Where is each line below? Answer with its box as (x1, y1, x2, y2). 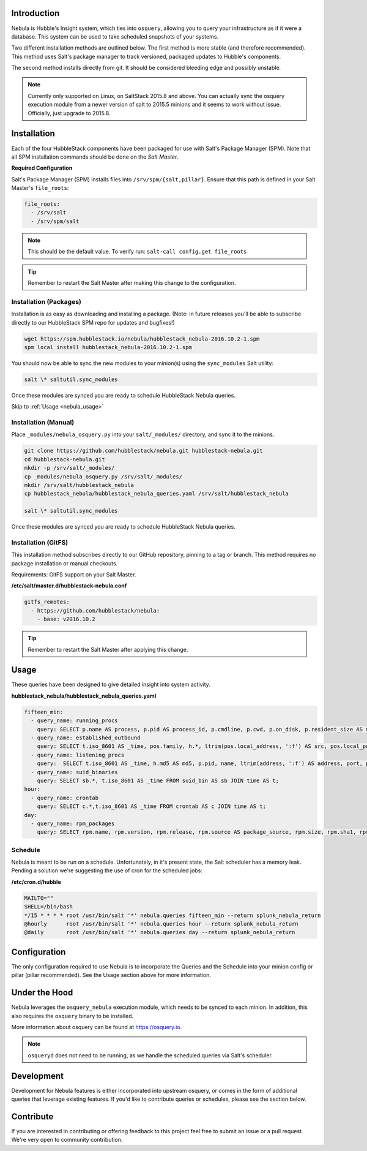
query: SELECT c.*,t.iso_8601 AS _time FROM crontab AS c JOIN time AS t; (37, 803, 266, 810)
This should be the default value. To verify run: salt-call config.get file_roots (28, 248, 247, 255)
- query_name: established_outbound (31, 734, 141, 741)
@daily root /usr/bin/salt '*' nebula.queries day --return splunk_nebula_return (24, 929, 295, 936)
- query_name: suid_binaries (31, 769, 119, 776)
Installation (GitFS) (11, 538, 69, 546)
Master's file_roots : (11, 184, 69, 192)
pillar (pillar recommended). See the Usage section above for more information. (11, 972, 211, 979)
